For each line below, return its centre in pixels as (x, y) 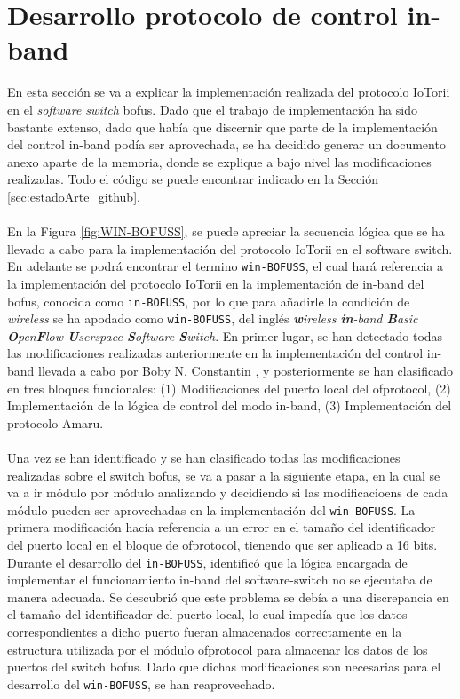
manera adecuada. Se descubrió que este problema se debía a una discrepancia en (228, 596)
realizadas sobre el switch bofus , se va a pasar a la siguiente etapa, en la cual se (224, 475)
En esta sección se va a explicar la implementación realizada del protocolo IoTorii (229, 92)
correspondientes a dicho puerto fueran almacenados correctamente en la (205, 632)
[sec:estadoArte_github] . (74, 196)
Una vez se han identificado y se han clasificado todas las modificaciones (204, 457)
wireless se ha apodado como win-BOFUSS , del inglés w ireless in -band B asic (213, 318)
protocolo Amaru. (56, 422)
